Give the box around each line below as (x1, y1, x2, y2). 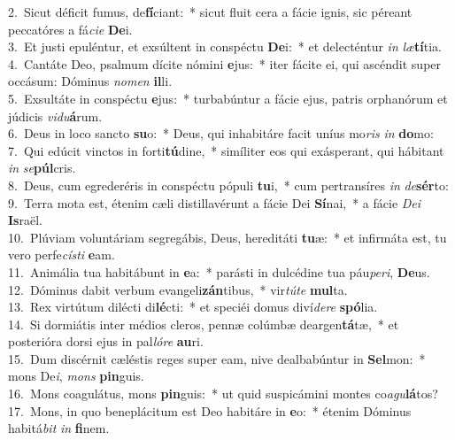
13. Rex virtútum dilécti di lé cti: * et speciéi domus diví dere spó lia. (8, 297, 378, 316)
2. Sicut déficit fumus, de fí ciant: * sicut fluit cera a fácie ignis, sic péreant (8, 3, 413, 20)
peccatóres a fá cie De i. (8, 19, 133, 38)
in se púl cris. (8, 158, 76, 177)
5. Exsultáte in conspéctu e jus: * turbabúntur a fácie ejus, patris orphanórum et (8, 89, 448, 107)
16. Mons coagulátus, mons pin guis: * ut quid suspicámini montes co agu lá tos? (8, 384, 438, 403)
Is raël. (8, 211, 42, 229)
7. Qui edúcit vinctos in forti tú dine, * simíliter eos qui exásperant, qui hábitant (8, 141, 444, 159)
